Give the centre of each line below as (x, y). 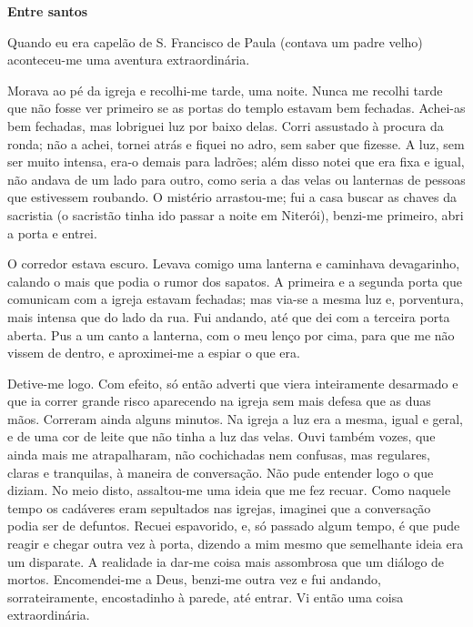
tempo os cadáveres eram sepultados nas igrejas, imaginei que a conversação (219, 507)
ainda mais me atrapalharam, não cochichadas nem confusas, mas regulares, (219, 455)
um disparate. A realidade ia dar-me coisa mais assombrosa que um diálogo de (226, 561)
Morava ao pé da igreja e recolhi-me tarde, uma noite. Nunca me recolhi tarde (225, 90)
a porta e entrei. (52, 233)
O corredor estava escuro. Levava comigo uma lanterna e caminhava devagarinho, (234, 263)
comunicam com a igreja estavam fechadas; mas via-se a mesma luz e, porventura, (236, 299)
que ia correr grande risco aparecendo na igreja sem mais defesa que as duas (219, 401)
